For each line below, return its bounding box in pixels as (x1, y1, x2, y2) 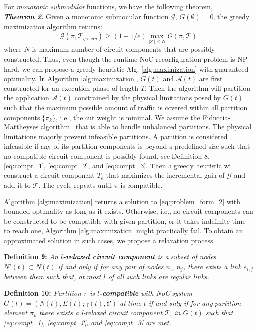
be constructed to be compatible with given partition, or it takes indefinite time (4, 215, 246, 226)
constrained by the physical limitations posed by (74, 92, 221, 103)
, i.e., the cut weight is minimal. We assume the (55, 112, 200, 122)
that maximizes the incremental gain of (106, 170, 225, 180)
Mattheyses (4, 122, 39, 132)
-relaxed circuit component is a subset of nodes (63, 251, 216, 262)
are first (199, 73, 223, 83)
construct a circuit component (4, 170, 95, 180)
